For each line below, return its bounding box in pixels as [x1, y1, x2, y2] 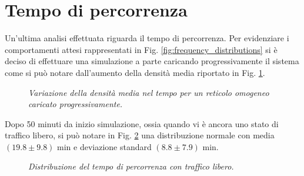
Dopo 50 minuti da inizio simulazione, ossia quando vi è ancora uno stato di [5, 117, 279, 129]
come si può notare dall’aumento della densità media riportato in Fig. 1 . [5, 66, 265, 78]
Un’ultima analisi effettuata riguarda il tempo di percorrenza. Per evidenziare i [5, 32, 289, 44]
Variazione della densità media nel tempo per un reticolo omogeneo [28, 86, 269, 98]
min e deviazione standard [57, 140, 152, 152]
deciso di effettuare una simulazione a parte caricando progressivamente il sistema [5, 55, 299, 67]
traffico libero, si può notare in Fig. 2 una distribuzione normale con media [5, 129, 275, 141]
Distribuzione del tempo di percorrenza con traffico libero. [28, 160, 234, 172]
